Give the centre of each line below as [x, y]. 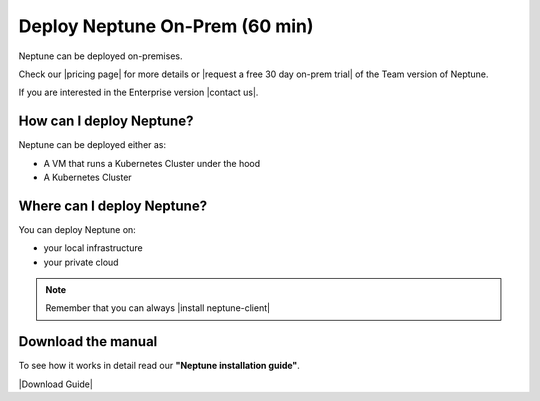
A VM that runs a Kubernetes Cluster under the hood [152, 163]
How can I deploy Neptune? [106, 121]
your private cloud [81, 262]
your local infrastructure [93, 248]
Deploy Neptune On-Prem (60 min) [166, 26]
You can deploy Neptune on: [77, 229]
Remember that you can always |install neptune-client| [157, 308]
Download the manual [88, 341]
